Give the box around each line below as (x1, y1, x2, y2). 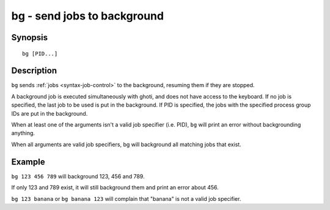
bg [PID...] (22, 50, 58, 57)
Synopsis (11, 32, 48, 43)
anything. (11, 130, 35, 137)
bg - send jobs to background (11, 9, 164, 23)
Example (11, 156, 45, 167)
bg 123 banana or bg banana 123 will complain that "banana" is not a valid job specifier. (11, 195, 241, 202)
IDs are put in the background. (11, 110, 88, 117)
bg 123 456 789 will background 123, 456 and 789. (11, 172, 145, 180)
